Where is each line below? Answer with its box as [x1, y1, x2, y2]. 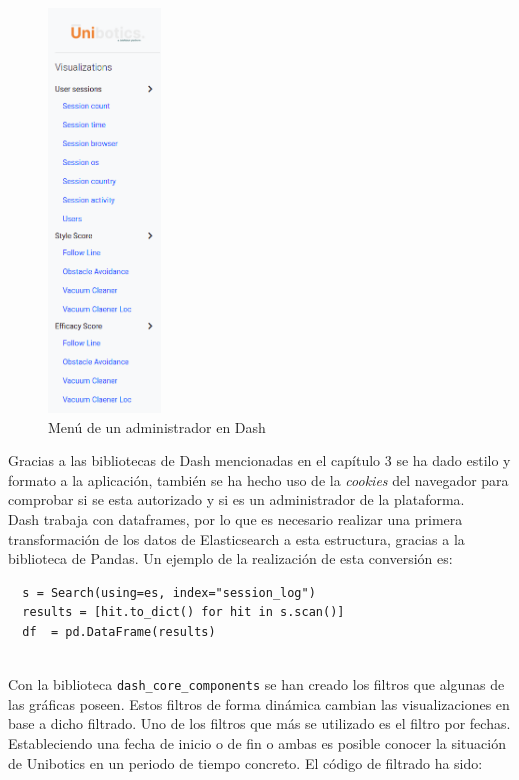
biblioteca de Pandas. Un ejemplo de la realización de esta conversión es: [8, 548, 453, 569]
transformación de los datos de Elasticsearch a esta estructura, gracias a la [8, 528, 465, 549]
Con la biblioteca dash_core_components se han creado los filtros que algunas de [8, 674, 505, 695]
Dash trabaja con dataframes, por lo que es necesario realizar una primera [8, 509, 463, 529]
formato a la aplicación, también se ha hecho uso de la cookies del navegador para [8, 469, 509, 490]
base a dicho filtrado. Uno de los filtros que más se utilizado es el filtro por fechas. [8, 713, 511, 734]
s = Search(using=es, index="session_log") [22, 585, 316, 600]
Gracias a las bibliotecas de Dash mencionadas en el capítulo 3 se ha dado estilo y [8, 450, 511, 471]
